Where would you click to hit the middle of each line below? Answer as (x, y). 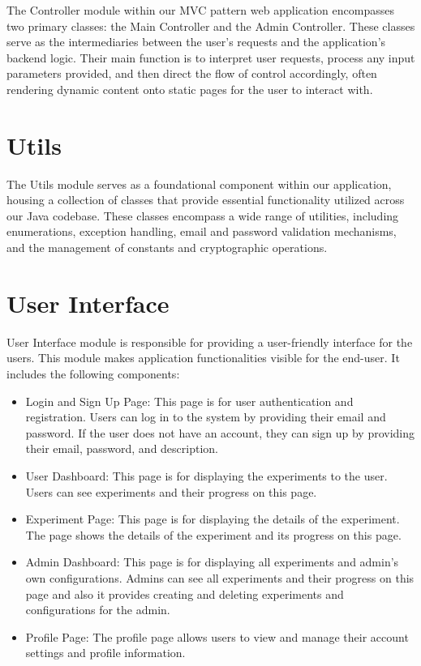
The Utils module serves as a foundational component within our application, (199, 184)
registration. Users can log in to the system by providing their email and (206, 417)
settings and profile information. (105, 653)
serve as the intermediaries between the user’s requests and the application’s (196, 42)
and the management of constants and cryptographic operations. (167, 248)
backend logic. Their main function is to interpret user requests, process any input (211, 57)
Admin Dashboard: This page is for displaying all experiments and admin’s (212, 562)
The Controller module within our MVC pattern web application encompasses (200, 10)
